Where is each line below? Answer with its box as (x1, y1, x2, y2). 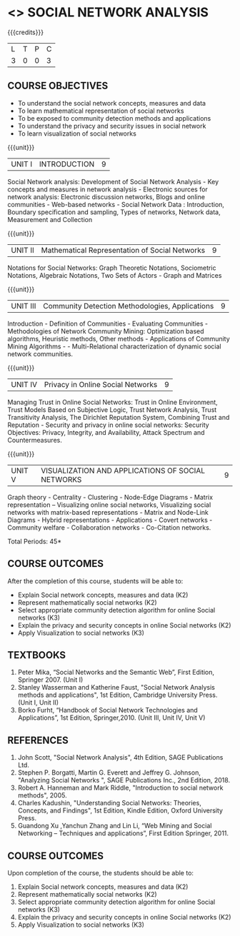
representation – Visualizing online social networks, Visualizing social (7, 500, 211, 509)
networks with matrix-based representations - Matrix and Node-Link (7, 508, 209, 516)
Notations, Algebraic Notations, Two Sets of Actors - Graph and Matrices (7, 271, 222, 279)
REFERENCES (7, 734, 69, 746)
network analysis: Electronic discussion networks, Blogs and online (7, 192, 206, 201)
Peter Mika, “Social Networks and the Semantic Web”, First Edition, (17, 668, 215, 677)
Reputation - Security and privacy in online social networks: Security (7, 421, 209, 429)
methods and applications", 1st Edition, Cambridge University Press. (17, 690, 218, 700)
